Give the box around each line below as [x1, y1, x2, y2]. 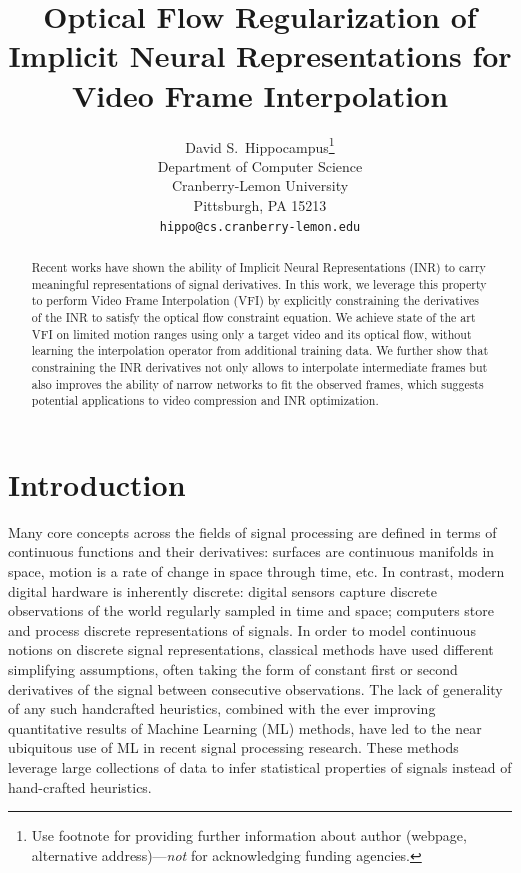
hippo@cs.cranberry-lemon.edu [159, 219, 361, 234]
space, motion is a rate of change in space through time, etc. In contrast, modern [8, 561, 505, 582]
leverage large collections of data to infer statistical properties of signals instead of [8, 756, 512, 777]
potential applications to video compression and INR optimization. [31, 392, 379, 409]
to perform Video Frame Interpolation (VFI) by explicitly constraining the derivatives [31, 292, 480, 309]
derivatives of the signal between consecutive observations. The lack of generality [8, 678, 503, 699]
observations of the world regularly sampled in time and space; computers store [8, 600, 495, 621]
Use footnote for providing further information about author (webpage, [31, 825, 467, 846]
